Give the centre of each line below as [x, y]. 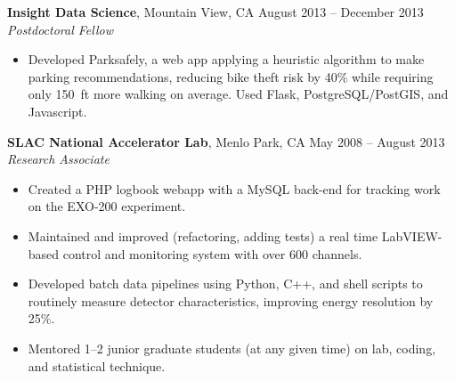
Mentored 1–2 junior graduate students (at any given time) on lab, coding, [232, 348]
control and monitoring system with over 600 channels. [212, 253]
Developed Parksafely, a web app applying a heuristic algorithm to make [226, 59]
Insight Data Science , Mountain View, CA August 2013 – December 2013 [215, 12]
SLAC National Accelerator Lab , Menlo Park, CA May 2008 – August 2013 [226, 141]
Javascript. [57, 111]
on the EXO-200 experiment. [107, 206]
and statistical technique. [97, 365]
